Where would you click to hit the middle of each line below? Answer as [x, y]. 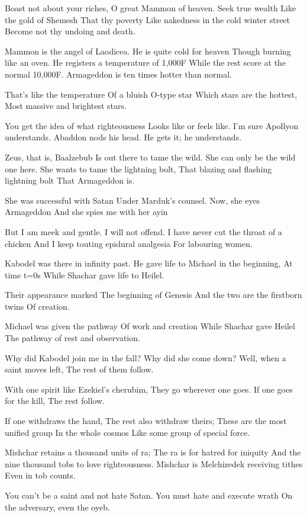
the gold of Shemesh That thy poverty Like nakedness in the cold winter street [148, 19]
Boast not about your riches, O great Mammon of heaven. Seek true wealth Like [151, 8]
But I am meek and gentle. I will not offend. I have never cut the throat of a [143, 231]
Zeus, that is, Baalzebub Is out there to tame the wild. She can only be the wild [150, 157]
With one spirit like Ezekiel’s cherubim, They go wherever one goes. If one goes [149, 389]
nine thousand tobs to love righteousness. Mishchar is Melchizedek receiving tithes [154, 463]
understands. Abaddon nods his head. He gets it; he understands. [123, 137]
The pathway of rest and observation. [72, 338]
